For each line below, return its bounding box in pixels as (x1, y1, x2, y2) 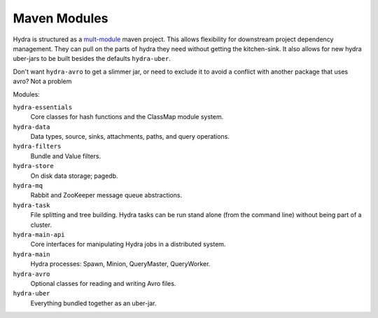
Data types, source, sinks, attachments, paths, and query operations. (30, 132, 230, 141)
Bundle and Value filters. (30, 151, 101, 160)
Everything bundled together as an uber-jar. (30, 298, 157, 307)
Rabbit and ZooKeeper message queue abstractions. (30, 191, 182, 200)
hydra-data (13, 123, 50, 131)
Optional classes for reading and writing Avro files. (30, 279, 176, 287)
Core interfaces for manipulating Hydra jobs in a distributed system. (30, 240, 226, 249)
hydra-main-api (13, 230, 66, 238)
